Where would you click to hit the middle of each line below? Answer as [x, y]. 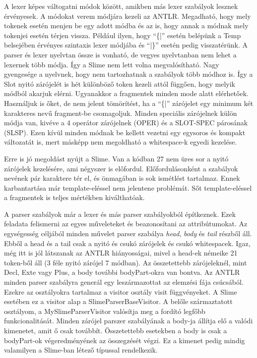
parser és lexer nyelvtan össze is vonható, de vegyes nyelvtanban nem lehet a [120, 54]
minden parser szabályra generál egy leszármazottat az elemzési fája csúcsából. [124, 282]
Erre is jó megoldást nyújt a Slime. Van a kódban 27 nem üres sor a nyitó [116, 158]
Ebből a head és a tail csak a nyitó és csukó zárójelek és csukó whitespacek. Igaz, [127, 243]
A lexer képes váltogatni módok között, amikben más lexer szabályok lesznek [121, 6]
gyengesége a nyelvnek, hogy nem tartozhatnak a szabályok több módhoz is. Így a [128, 74]
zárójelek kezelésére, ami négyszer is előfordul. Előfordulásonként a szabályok [121, 168]
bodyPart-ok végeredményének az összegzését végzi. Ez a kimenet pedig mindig [125, 340]
